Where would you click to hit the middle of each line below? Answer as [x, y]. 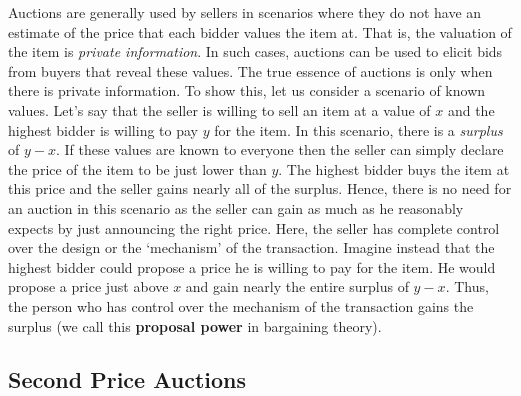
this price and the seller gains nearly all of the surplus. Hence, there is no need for [260, 188]
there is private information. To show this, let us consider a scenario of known [247, 90]
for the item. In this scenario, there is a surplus [358, 129]
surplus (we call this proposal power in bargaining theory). [195, 325]
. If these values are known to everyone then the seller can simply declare [279, 149]
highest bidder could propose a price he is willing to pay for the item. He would [252, 266]
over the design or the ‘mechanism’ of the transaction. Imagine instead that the [251, 247]
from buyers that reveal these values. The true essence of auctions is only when [250, 70]
